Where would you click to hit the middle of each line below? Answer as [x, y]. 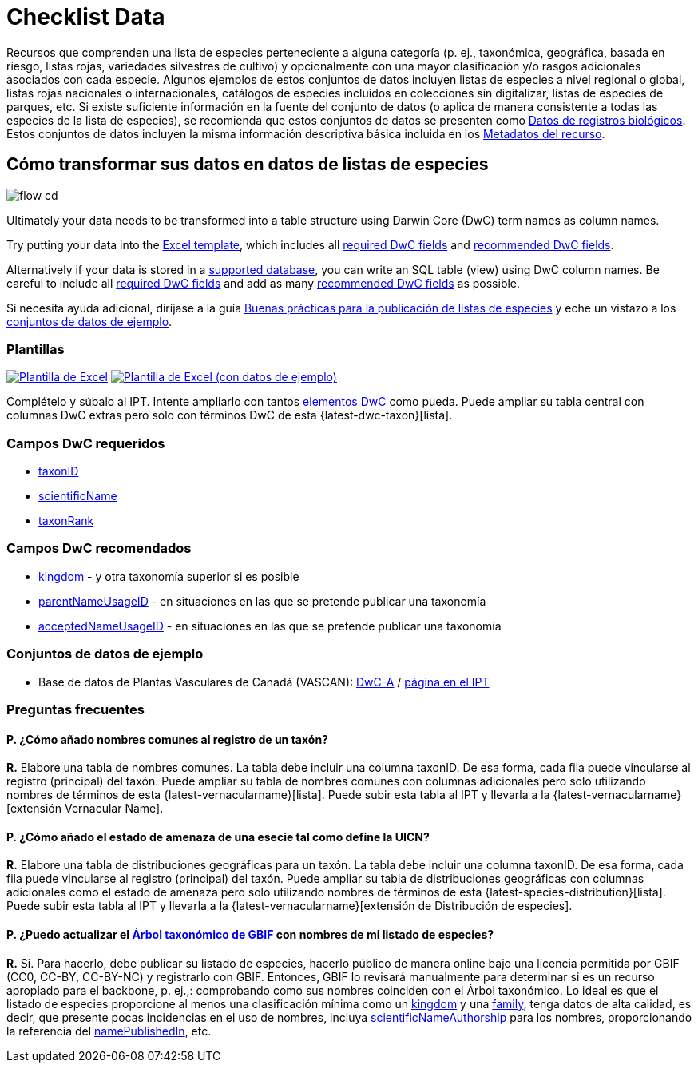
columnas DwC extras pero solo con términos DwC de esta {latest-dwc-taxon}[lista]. [230, 415]
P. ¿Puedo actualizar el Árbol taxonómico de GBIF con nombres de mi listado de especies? [250, 935]
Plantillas [36, 349]
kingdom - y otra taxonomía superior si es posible [169, 576]
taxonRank [66, 521]
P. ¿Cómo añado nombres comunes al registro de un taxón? [167, 739]
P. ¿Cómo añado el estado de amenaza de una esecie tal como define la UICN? [218, 837]
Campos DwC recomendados [99, 548]
